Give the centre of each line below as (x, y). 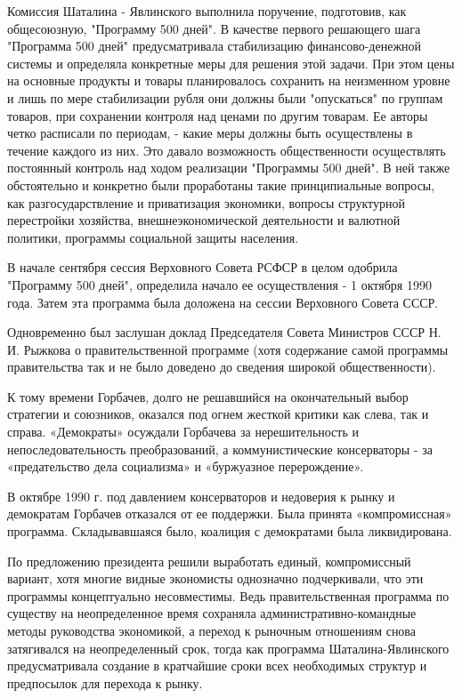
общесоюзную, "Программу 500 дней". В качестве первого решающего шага (214, 28)
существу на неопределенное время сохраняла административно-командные (212, 613)
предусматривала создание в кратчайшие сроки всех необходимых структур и (217, 666)
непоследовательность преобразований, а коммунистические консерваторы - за (220, 449)
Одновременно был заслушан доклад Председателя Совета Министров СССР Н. (224, 332)
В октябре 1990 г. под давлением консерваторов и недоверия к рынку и (201, 496)
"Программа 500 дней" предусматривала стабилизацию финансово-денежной (215, 46)
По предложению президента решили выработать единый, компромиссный (209, 561)
